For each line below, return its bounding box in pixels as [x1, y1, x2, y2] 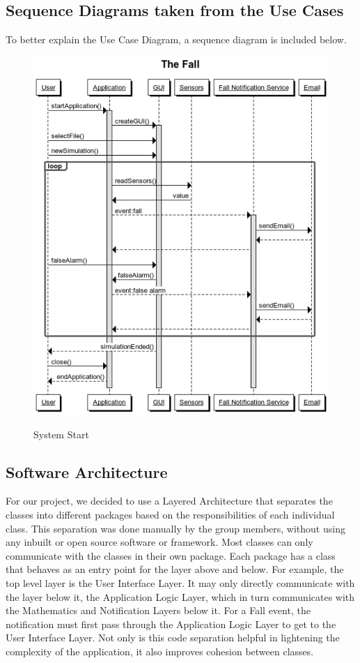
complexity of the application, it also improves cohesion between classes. [6, 643, 314, 658]
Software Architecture [6, 461, 168, 482]
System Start [33, 426, 89, 441]
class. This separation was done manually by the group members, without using [6, 521, 345, 535]
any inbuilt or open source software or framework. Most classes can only [6, 535, 313, 549]
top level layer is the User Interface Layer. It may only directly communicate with [6, 575, 355, 590]
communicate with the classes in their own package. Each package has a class [6, 548, 336, 563]
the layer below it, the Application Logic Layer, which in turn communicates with [6, 589, 355, 604]
